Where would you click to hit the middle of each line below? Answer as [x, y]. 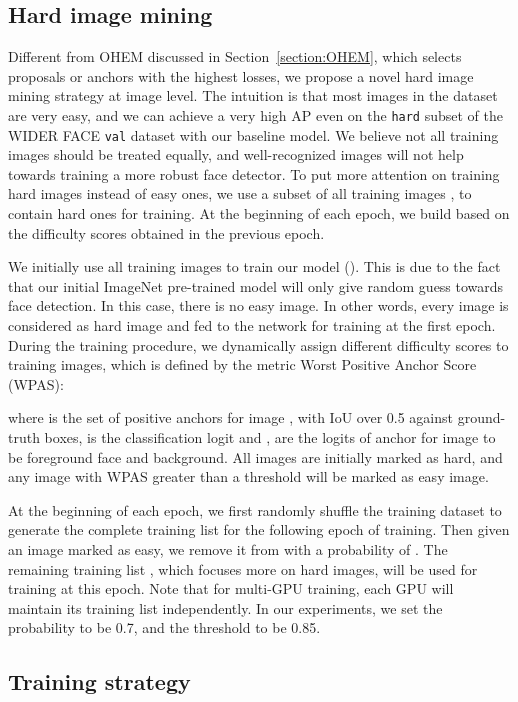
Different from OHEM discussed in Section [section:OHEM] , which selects [235, 56]
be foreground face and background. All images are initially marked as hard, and [255, 456]
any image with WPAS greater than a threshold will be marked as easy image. [248, 476]
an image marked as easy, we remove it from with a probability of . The [228, 548]
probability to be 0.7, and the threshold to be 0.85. [164, 627]
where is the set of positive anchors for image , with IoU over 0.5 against [230, 417]
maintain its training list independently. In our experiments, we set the [225, 607]
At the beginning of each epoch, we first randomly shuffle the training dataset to [255, 509]
